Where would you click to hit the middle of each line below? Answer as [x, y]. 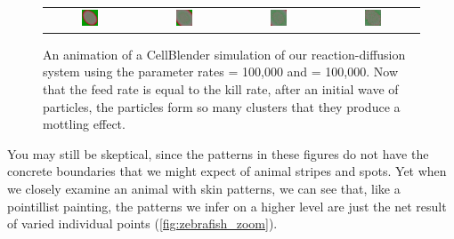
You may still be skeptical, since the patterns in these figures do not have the [218, 153]
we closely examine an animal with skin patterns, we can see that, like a [204, 188]
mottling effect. [84, 124]
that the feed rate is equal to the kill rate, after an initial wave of [221, 89]
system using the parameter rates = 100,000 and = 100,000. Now [220, 72]
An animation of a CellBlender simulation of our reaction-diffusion [224, 54]
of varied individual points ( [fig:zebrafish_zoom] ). [142, 223]
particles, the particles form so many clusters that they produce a [222, 106]
